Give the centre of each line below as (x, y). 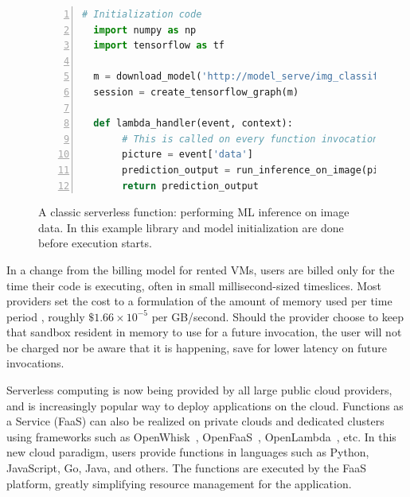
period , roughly (46, 316)
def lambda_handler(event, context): (193, 124)
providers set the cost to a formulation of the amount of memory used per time (199, 301)
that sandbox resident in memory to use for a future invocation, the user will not (204, 332)
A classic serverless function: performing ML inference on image (194, 212)
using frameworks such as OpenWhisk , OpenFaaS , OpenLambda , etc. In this (201, 436)
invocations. (35, 363)
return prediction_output (190, 186)
